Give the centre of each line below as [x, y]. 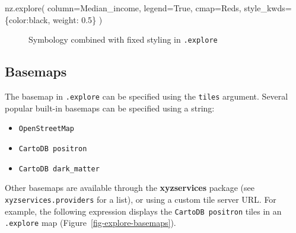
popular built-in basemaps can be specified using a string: [110, 108]
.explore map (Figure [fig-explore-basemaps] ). [90, 223]
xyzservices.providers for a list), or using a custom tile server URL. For [141, 199]
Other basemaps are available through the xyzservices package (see [130, 188]
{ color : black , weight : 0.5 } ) [54, 19]
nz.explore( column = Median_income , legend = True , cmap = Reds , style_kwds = [148, 8]
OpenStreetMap [46, 129]
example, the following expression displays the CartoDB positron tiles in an [143, 211]
